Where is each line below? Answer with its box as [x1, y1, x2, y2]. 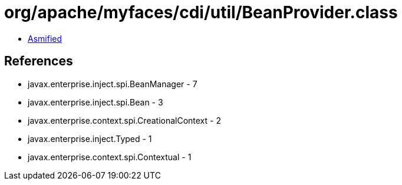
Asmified [28, 33, 62, 44]
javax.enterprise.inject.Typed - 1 [28, 133, 152, 144]
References [4, 54, 73, 69]
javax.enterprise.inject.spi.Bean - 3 [28, 97, 163, 107]
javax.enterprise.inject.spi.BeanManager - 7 [28, 78, 197, 89]
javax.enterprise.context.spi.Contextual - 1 [28, 151, 192, 162]
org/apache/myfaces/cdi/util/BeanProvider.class [4, 2, 398, 22]
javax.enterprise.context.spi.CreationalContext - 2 [28, 115, 221, 125]
